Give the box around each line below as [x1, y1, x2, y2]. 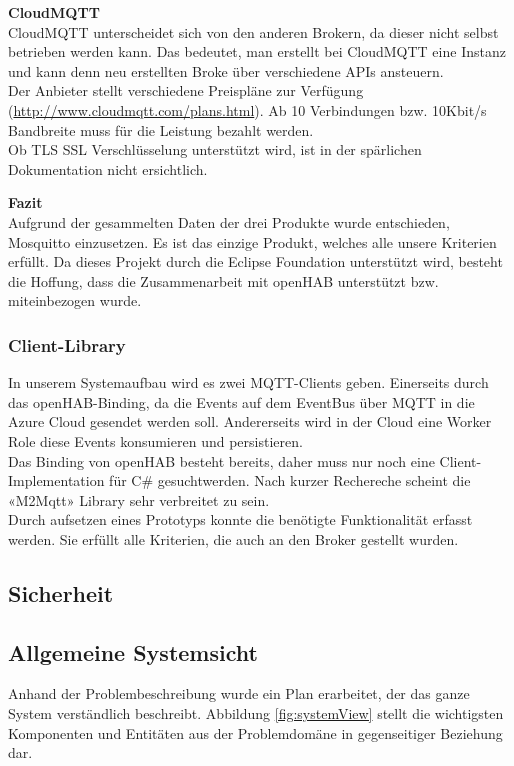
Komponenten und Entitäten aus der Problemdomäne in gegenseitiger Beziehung [8, 722, 503, 743]
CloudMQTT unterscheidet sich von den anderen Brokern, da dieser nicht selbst [8, 21, 499, 42]
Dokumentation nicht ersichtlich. [8, 158, 208, 179]
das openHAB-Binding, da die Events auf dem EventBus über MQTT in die [8, 391, 475, 412]
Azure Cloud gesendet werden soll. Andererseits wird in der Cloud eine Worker [8, 411, 492, 432]
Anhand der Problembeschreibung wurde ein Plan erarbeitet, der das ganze [8, 683, 470, 704]
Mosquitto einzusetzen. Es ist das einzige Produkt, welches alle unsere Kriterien [8, 231, 497, 252]
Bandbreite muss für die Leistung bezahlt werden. [8, 119, 314, 140]
